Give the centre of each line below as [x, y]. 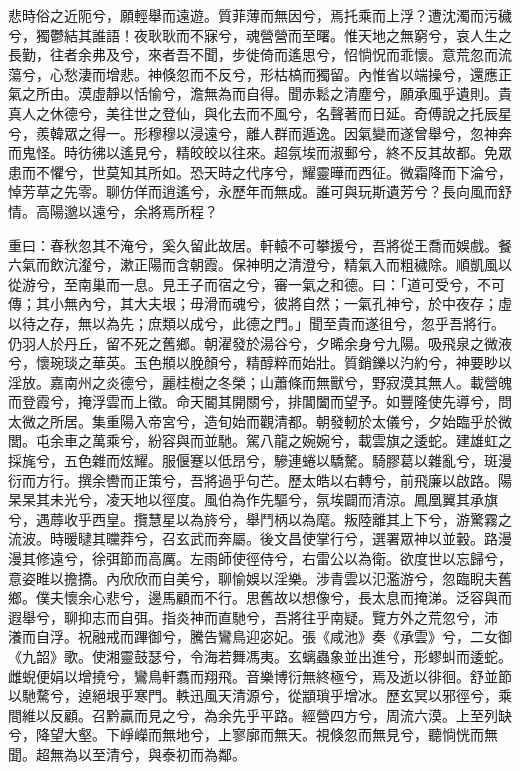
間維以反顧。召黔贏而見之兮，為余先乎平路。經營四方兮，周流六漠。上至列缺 [260, 714]
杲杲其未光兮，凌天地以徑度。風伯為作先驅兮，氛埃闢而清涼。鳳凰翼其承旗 [253, 499]
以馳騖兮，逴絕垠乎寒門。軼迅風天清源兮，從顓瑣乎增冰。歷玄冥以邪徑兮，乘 [260, 695]
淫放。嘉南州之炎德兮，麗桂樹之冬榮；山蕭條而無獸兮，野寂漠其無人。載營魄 [260, 381]
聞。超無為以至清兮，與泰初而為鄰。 [127, 753]
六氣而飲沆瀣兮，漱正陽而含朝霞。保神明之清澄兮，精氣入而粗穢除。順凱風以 [260, 264]
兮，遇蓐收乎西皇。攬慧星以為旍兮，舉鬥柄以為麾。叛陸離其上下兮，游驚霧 [253, 518]
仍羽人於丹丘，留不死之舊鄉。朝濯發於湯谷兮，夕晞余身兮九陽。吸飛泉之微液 [260, 342]
